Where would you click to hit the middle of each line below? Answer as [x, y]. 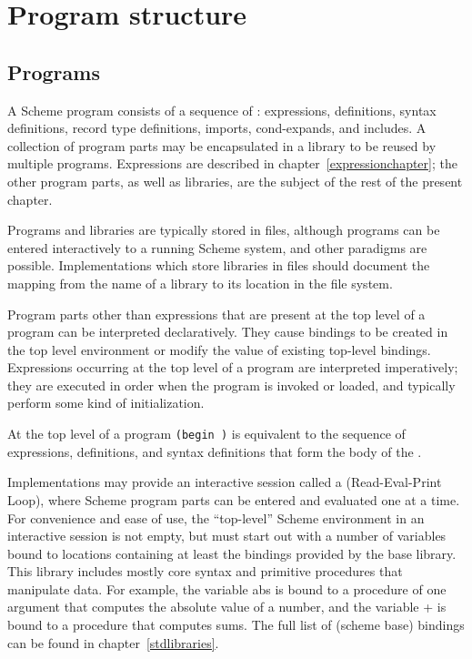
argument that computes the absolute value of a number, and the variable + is [227, 607]
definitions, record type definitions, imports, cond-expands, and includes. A [217, 128]
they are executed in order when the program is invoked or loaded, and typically [231, 385]
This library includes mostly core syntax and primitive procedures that [205, 571]
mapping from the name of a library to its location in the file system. [200, 283]
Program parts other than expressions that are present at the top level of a [216, 314]
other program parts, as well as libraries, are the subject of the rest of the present [235, 181]
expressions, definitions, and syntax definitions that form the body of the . [215, 451]
